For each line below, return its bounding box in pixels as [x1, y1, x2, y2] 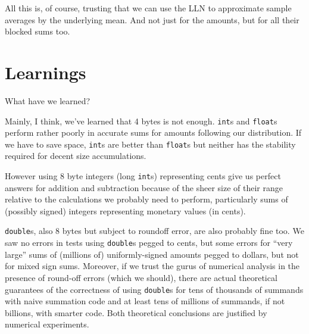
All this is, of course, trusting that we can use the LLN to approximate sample [5, 2, 292, 14]
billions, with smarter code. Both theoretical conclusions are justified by [5, 306, 267, 319]
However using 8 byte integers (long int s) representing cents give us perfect [5, 170, 281, 182]
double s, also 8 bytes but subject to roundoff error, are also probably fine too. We [5, 224, 304, 237]
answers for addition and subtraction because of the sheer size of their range [5, 181, 283, 193]
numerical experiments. [5, 318, 89, 330]
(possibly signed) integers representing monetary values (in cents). [5, 204, 246, 217]
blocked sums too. [5, 25, 70, 38]
